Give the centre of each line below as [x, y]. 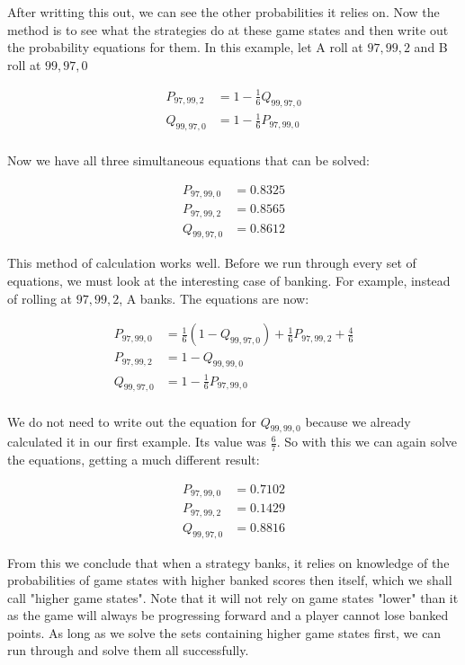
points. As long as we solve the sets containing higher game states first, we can [224, 632]
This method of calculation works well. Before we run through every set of [212, 263]
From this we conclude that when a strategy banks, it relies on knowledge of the [228, 562]
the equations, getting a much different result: [134, 460]
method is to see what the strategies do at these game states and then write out [228, 29]
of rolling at [40, 298]
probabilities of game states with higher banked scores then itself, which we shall [230, 580]
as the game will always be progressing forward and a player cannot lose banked [228, 615]
